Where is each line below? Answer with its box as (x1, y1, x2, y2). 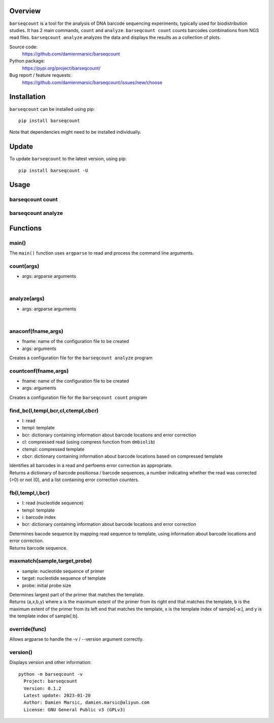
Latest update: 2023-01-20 (23, 693, 91, 698)
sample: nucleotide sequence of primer (22, 568, 105, 574)
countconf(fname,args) (9, 367, 69, 374)
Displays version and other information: (9, 659, 92, 666)
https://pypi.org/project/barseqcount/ (22, 65, 101, 71)
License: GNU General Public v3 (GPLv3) (23, 707, 126, 712)
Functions (9, 224, 42, 232)
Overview (9, 7, 41, 15)
